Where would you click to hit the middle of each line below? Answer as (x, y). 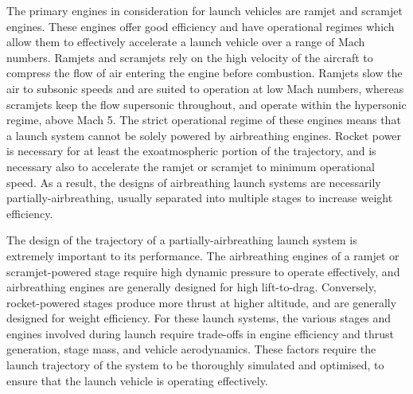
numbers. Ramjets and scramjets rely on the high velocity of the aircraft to (190, 57)
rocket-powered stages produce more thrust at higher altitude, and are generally (202, 302)
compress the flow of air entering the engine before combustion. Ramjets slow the (205, 73)
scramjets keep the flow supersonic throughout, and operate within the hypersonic (206, 104)
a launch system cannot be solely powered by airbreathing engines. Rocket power (204, 135)
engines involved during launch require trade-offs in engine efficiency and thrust (200, 333)
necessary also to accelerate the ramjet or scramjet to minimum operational (191, 166)
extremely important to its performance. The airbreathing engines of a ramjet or (203, 255)
